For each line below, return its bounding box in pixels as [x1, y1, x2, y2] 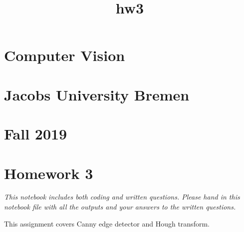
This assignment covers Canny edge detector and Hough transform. [4, 218, 210, 228]
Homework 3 [4, 162, 93, 183]
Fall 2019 [4, 123, 67, 144]
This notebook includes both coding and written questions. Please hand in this [4, 191, 240, 202]
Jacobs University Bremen [4, 84, 190, 104]
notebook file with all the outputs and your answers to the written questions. [4, 201, 236, 212]
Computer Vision [4, 45, 125, 65]
